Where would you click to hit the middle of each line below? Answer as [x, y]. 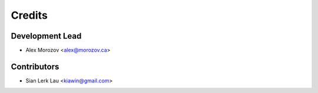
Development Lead [46, 36]
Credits [29, 15]
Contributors [35, 66]
